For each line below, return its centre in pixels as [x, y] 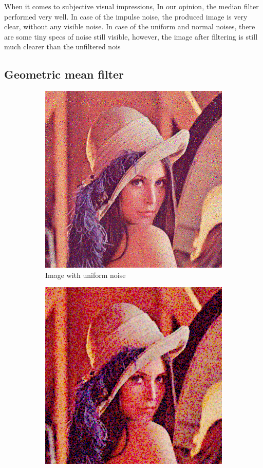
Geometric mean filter [64, 74]
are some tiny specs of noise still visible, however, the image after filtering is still [131, 36]
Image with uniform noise [86, 275]
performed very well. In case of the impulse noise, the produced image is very [126, 16]
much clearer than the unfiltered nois [62, 46]
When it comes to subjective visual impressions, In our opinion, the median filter [131, 6]
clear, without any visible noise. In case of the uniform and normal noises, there [130, 26]
